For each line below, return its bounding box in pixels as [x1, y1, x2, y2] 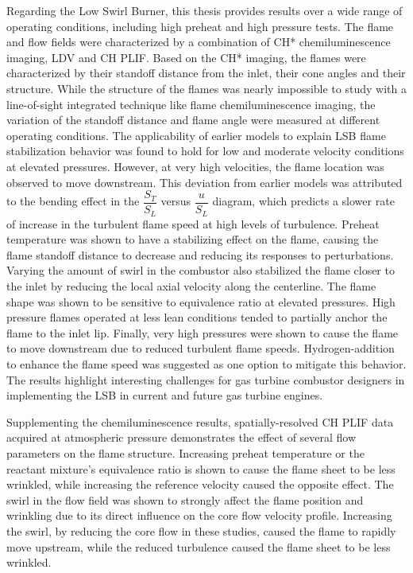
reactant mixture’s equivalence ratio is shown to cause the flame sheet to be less [6, 460, 396, 477]
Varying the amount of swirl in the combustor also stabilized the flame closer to [6, 262, 395, 279]
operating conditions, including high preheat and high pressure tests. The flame [6, 18, 394, 34]
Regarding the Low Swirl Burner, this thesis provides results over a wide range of [6, 2, 403, 18]
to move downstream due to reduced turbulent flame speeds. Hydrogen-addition [6, 340, 395, 357]
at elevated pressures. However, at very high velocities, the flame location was [6, 158, 384, 174]
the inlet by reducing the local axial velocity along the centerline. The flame [6, 278, 376, 294]
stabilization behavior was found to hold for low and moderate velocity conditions [6, 142, 404, 159]
